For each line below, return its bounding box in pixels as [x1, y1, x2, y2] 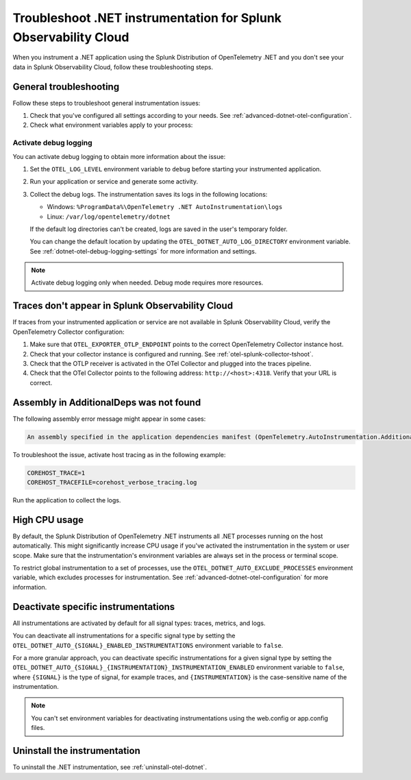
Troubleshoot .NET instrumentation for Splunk [12, 10, 282, 25]
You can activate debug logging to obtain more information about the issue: [12, 152, 226, 160]
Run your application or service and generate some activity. [29, 178, 199, 186]
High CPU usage [12, 514, 84, 526]
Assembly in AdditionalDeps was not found [12, 396, 201, 408]
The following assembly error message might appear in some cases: [12, 415, 206, 423]
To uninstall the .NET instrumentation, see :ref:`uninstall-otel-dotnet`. [12, 763, 207, 771]
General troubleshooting [12, 81, 120, 93]
